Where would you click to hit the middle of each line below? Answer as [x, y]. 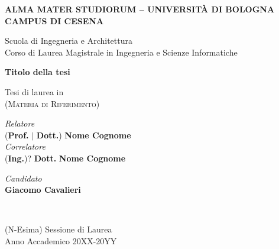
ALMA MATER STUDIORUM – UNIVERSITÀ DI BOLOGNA [140, 9]
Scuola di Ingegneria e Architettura [69, 41]
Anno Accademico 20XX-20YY [61, 240]
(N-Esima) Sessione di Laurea [59, 229]
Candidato [23, 178]
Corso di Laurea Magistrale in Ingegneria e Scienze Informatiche [121, 52]
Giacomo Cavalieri [43, 190]
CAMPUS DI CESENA [54, 20]
